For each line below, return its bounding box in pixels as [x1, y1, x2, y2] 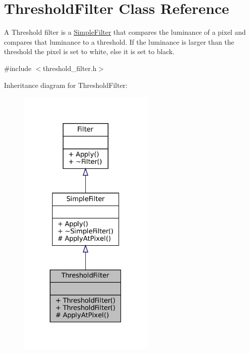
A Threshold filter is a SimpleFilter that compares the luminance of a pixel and [4, 27, 246, 37]
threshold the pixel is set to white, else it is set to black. [4, 46, 175, 57]
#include [4, 63, 32, 73]
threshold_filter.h [43, 63, 97, 73]
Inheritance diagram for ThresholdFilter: [4, 79, 128, 90]
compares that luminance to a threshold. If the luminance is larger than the [4, 36, 234, 47]
